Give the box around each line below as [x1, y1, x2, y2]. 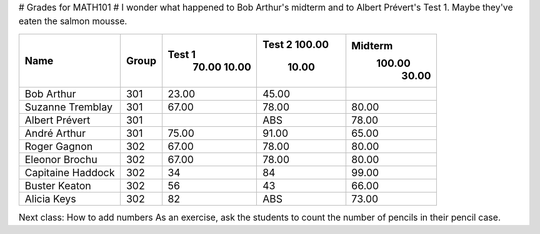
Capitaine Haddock [24, 165, 115, 179]
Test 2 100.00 [262, 37, 330, 51]
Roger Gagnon [24, 139, 94, 153]
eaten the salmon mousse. [18, 15, 128, 27]
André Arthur [24, 126, 87, 140]
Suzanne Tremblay [24, 100, 113, 114]
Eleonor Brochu [24, 152, 98, 166]
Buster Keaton [24, 178, 92, 192]
